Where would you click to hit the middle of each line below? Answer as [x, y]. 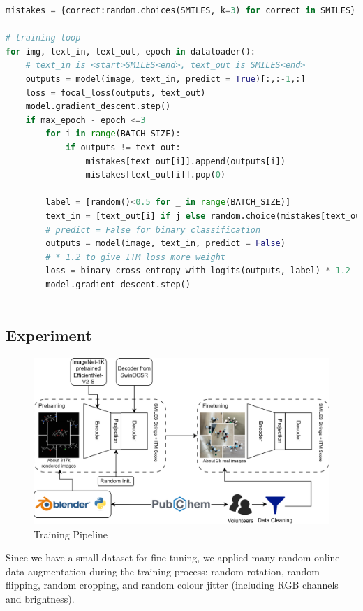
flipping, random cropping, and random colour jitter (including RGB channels [172, 585]
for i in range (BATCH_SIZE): [113, 134]
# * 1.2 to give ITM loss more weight [135, 257]
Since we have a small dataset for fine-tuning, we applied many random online [173, 558]
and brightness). [40, 598]
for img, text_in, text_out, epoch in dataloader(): [131, 51]
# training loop [43, 38]
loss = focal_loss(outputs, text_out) [116, 93]
